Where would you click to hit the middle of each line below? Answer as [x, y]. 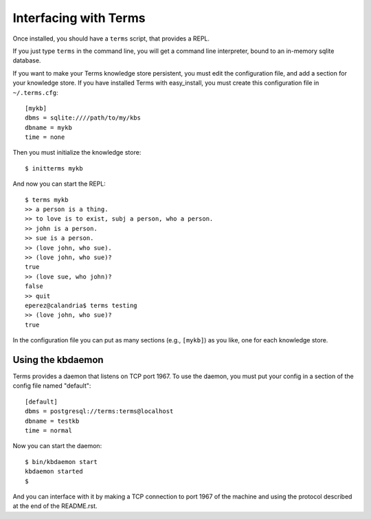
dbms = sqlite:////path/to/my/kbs [83, 118]
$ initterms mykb [54, 168]
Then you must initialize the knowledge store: [77, 153]
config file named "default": [52, 386]
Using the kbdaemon [58, 360]
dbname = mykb [48, 128]
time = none [45, 137]
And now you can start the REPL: [59, 184]
